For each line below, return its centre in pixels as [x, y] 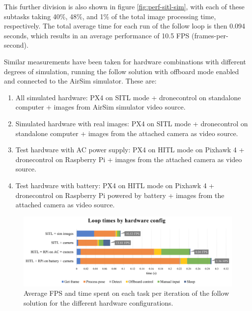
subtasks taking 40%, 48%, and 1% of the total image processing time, [110, 16]
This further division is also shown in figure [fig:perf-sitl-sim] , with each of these [124, 6]
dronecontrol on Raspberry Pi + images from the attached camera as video [129, 159]
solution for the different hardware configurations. [98, 302]
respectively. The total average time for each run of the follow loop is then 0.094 [125, 26]
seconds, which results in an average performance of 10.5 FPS [97, 35]
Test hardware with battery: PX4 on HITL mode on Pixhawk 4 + [115, 185]
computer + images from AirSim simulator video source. [100, 107]
